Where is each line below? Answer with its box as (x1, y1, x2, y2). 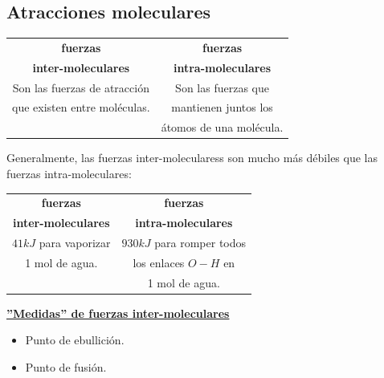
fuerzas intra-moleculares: (6, 165, 132, 182)
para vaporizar (39, 234, 111, 251)
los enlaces (133, 254, 185, 270)
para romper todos (154, 234, 247, 251)
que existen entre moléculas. (12, 99, 150, 116)
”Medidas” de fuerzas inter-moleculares (6, 304, 230, 321)
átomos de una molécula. (161, 119, 284, 136)
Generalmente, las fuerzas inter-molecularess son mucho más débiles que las (6, 149, 378, 166)
